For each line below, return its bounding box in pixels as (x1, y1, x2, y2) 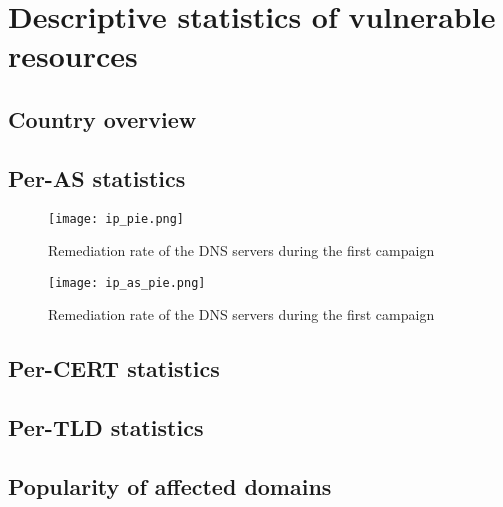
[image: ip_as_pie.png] (48, 275, 206, 290)
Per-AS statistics (8, 162, 186, 193)
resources (8, 35, 138, 76)
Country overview (8, 103, 197, 134)
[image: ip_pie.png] (48, 211, 185, 226)
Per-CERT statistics (8, 353, 220, 384)
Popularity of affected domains (8, 471, 332, 501)
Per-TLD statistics (8, 412, 204, 443)
